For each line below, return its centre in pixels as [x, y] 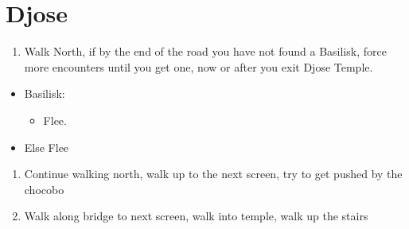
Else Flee [47, 147]
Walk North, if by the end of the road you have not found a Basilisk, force [205, 51]
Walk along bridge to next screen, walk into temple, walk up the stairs [196, 216]
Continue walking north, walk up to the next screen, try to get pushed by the [213, 174]
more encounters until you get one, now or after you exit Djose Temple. [199, 66]
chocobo [44, 189]
